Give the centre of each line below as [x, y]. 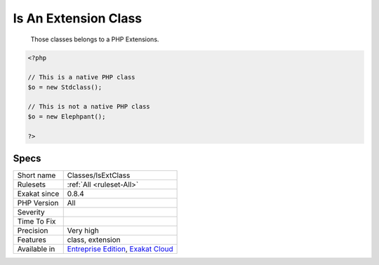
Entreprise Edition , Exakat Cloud [120, 249]
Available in [36, 249]
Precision [33, 231]
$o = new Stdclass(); [65, 87]
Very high [83, 231]
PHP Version [38, 203]
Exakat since [38, 194]
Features [32, 240]
